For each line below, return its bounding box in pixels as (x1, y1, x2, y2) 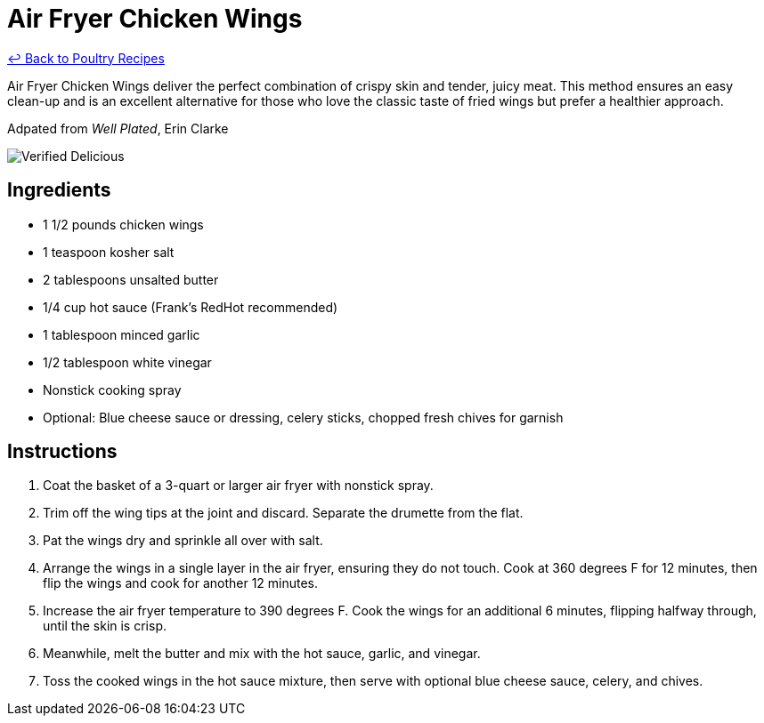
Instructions (7, 440, 118, 463)
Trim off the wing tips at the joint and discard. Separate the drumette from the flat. (43, 505, 524, 521)
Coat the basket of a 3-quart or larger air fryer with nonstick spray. (43, 478, 434, 494)
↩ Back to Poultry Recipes (7, 50, 165, 66)
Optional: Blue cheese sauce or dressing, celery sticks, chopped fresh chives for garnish (43, 409, 564, 425)
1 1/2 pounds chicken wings (43, 216, 204, 232)
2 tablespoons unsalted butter (43, 271, 219, 287)
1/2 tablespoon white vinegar (43, 354, 212, 370)
